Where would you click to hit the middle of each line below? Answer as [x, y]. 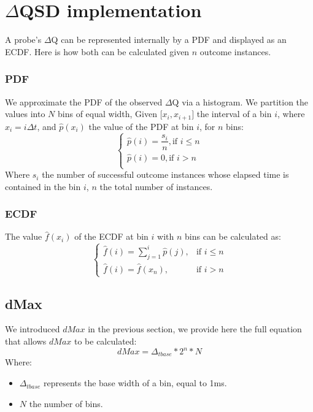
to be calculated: [105, 341]
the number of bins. [66, 403]
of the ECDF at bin [111, 236]
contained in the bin [43, 186]
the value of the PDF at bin [141, 126]
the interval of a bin [234, 114]
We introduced [33, 329]
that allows [26, 341]
